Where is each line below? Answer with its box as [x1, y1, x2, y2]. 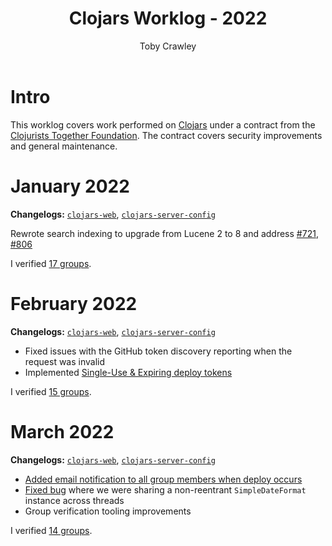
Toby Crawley [139, 40, 197, 52]
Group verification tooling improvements [24, 505, 192, 517]
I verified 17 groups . [10, 257, 92, 269]
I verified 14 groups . [10, 524, 93, 536]
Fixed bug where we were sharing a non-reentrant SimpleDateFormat [24, 483, 307, 496]
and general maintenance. [10, 140, 118, 152]
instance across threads [24, 494, 125, 506]
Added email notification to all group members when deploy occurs [24, 473, 303, 485]
